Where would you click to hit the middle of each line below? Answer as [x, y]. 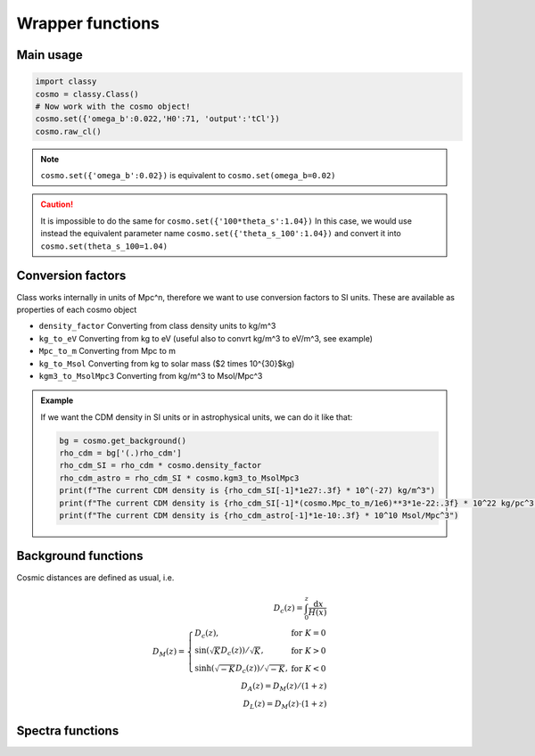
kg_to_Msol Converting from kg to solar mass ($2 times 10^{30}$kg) [167, 363]
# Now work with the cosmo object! [113, 106]
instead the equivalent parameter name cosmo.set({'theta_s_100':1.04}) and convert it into [221, 234]
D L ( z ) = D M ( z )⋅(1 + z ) [285, 705]
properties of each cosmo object [77, 309]
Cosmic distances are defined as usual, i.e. [95, 577]
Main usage [50, 55]
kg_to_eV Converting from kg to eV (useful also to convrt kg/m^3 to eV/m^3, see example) [206, 338]
